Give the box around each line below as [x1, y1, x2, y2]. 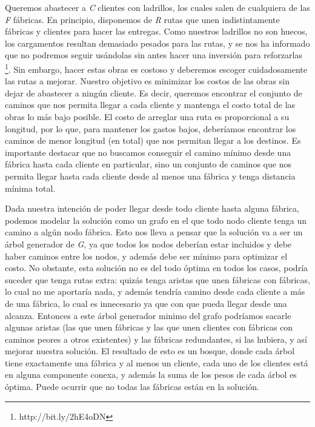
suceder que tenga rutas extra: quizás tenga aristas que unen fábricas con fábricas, [5, 273, 310, 286]
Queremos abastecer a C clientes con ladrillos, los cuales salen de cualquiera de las [5, 1, 310, 13]
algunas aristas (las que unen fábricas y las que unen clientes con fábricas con [5, 321, 293, 334]
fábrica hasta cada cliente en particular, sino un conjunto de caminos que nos [5, 158, 291, 170]
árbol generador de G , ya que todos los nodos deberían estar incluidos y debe [5, 237, 292, 250]
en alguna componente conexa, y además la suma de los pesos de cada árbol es [5, 368, 297, 381]
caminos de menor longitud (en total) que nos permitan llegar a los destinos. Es [5, 134, 301, 147]
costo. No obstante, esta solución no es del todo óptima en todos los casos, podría [5, 261, 308, 274]
